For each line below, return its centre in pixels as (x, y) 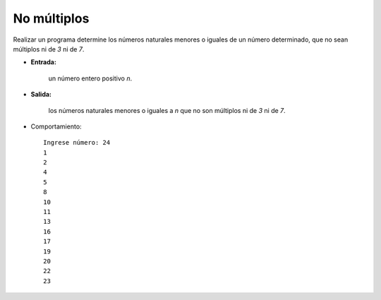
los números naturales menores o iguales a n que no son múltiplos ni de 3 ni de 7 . (167, 110)
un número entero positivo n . (90, 78)
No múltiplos (51, 18)
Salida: (41, 95)
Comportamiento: (56, 126)
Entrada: (43, 62)
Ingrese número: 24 (77, 143)
